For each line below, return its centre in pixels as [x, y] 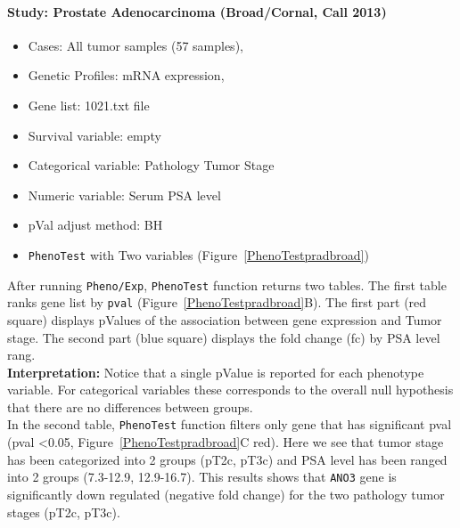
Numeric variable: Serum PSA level [124, 195]
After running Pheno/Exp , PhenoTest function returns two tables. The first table [227, 284]
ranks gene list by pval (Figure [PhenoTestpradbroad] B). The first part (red [217, 302]
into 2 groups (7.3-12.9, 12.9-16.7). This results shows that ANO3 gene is [202, 477]
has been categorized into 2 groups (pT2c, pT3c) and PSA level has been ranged [227, 459]
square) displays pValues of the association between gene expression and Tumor [225, 319]
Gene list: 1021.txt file [89, 105]
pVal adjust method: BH [95, 225]
